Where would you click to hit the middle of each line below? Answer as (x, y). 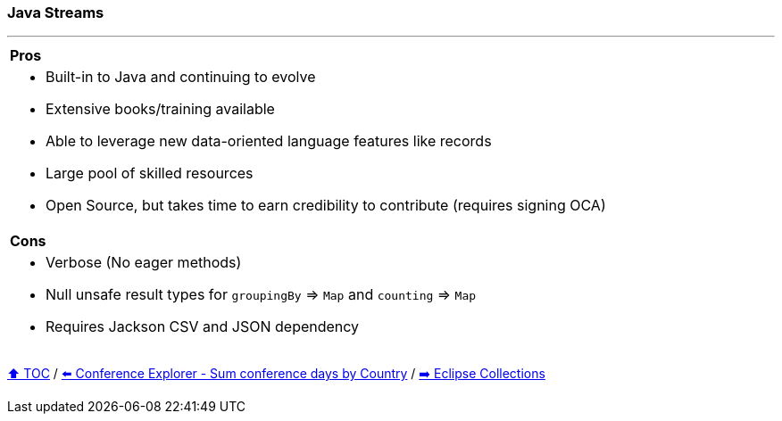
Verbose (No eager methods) (144, 263)
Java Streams (56, 12)
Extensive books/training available (160, 109)
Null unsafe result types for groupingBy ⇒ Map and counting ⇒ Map (261, 295)
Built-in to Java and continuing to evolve (181, 77)
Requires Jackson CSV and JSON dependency (203, 327)
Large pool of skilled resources (150, 173)
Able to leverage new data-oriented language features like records (269, 141)
